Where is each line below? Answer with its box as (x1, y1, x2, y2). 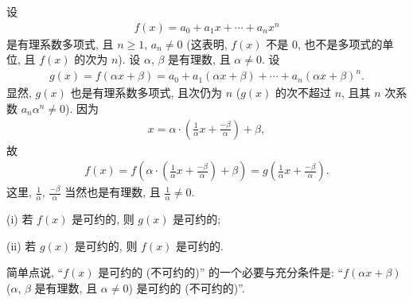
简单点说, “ (6, 264, 64, 281)
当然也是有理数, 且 (64, 184, 161, 200)
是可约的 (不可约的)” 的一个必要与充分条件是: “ (98, 264, 344, 281)
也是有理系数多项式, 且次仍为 (70, 84, 222, 101)
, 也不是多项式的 (297, 35, 383, 52)
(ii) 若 (6, 237, 37, 254)
